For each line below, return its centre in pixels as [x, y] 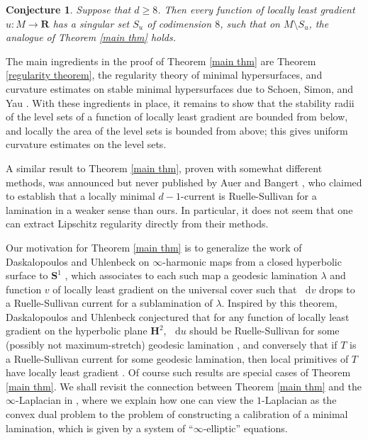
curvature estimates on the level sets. [86, 144]
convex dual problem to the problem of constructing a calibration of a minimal [177, 414]
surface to [27, 275]
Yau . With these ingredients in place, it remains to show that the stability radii [180, 102]
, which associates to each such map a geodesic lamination [191, 275]
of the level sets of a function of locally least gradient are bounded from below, [177, 117]
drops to [337, 289]
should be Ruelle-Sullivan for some [264, 331]
